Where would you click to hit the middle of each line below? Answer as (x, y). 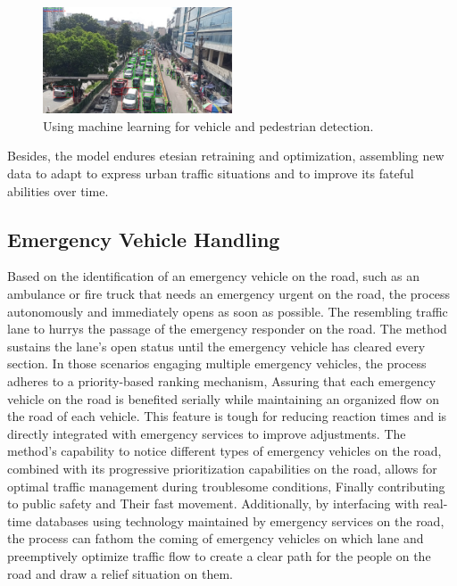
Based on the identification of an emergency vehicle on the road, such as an (214, 276)
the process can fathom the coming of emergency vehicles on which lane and (216, 538)
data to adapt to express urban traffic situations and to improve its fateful (211, 173)
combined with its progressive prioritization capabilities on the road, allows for (222, 468)
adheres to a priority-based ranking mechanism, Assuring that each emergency (222, 380)
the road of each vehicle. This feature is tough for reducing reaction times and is (227, 416)
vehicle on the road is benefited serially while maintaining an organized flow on (224, 398)
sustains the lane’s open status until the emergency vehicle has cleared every (216, 346)
